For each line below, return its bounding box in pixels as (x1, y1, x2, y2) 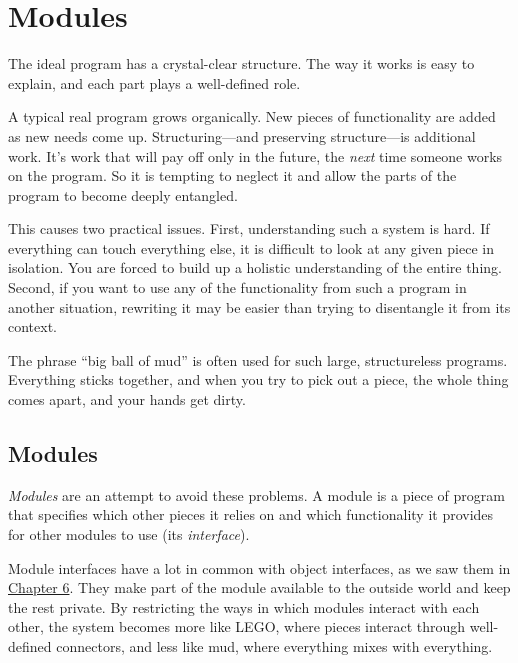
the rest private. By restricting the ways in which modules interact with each (8, 596, 480, 617)
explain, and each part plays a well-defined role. (8, 72, 301, 93)
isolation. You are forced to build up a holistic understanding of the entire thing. (8, 257, 502, 278)
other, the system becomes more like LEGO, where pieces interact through (8, 616, 466, 637)
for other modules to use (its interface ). (8, 524, 250, 545)
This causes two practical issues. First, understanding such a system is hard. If (8, 218, 490, 239)
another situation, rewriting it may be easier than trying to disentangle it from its (8, 296, 511, 317)
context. (8, 316, 57, 337)
